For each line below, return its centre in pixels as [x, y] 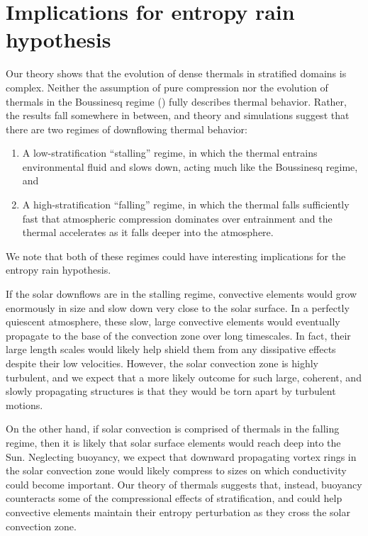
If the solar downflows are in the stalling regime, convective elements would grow [182, 294]
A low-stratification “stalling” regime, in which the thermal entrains [170, 153]
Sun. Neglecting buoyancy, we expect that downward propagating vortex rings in [181, 456]
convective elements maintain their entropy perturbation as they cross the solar [178, 512]
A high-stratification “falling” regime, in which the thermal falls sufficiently [186, 205]
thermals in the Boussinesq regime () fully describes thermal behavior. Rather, [176, 101]
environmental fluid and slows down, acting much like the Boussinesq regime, [190, 166]
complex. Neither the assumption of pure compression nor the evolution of [167, 87]
